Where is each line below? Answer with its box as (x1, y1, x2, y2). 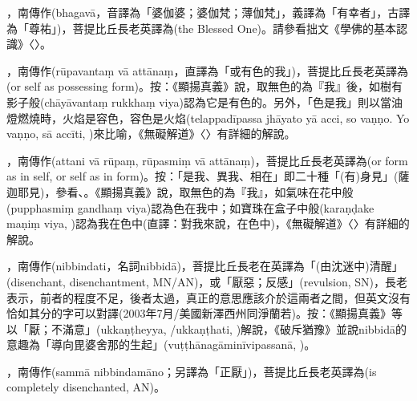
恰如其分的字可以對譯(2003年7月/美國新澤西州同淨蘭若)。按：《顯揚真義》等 (6, 305, 403, 322)
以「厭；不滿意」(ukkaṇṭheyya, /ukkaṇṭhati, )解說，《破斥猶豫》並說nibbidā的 (6, 320, 407, 337)
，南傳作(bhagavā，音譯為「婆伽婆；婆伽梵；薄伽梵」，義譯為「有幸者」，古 (6, 4, 399, 20)
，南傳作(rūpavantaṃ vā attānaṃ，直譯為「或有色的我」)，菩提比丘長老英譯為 (6, 62, 408, 79)
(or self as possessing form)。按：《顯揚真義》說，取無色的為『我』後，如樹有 (6, 78, 403, 95)
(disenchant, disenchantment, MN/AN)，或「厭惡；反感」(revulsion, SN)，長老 (6, 273, 408, 290)
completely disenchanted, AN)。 (6, 379, 166, 395)
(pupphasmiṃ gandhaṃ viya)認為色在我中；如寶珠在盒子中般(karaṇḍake (6, 199, 374, 216)
